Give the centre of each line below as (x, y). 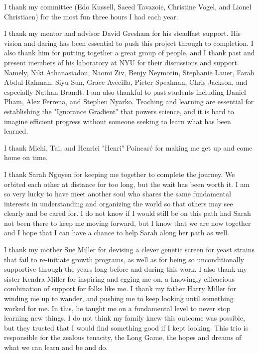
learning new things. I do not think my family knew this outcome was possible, (125, 318)
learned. (16, 131)
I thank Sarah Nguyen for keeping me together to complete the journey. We (120, 174)
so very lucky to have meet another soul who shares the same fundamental (118, 194)
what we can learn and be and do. (56, 347)
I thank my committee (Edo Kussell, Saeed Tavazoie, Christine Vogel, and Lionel (128, 6)
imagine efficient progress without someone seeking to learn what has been (118, 121)
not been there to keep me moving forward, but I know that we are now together (128, 223)
